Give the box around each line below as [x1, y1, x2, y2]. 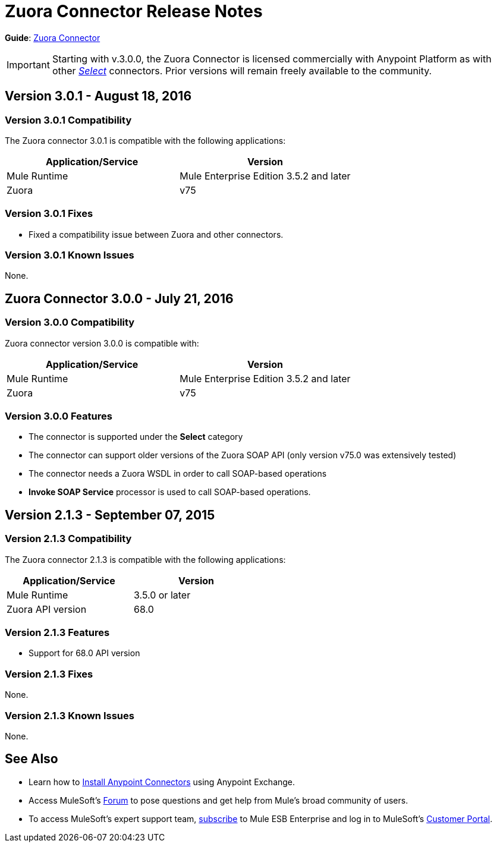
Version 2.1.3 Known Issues [5, 709, 134, 722]
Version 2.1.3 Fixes [5, 667, 93, 680]
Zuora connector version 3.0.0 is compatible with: [5, 338, 199, 348]
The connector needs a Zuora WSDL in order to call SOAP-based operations [29, 468, 327, 479]
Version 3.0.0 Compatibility [5, 316, 135, 329]
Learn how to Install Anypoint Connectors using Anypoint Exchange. [29, 776, 295, 787]
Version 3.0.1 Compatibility [5, 114, 132, 126]
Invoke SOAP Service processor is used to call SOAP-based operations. [29, 487, 311, 498]
